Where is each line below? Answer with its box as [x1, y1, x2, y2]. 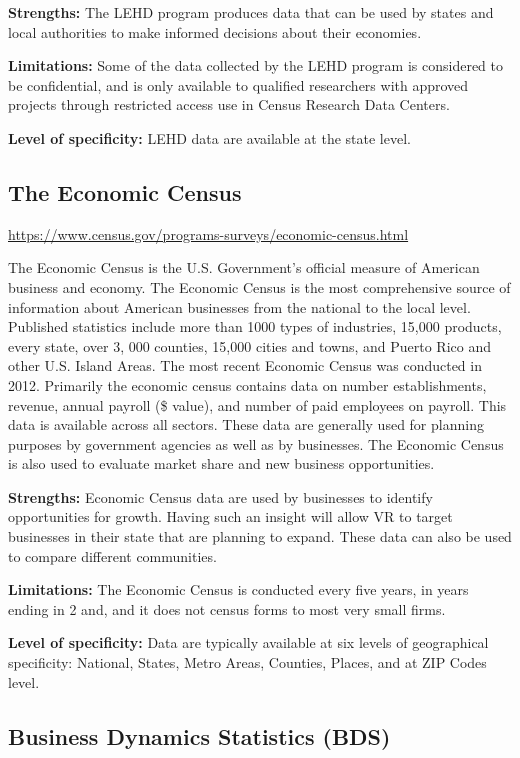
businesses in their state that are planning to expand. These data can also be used [8, 526, 512, 547]
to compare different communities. [8, 545, 217, 566]
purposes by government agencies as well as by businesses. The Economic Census [8, 433, 504, 454]
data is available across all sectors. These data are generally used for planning [8, 414, 484, 435]
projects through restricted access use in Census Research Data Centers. [8, 94, 450, 115]
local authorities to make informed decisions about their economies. [8, 21, 422, 42]
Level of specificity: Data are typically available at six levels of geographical [8, 632, 489, 653]
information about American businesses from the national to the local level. [8, 296, 471, 317]
